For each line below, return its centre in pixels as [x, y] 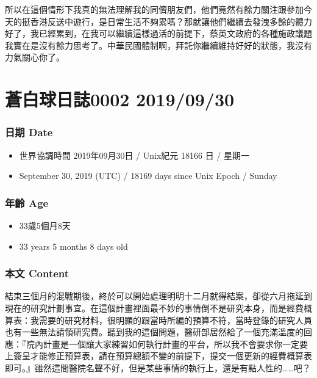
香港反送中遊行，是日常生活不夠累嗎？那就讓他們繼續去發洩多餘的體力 [171, 21]
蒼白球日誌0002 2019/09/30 [120, 99]
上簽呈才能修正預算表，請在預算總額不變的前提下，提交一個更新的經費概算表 [158, 356]
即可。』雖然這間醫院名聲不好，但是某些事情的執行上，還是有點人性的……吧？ [158, 367]
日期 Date [29, 132]
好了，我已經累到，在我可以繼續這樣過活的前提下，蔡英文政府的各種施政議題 [158, 33]
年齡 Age [27, 202]
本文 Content [37, 273]
